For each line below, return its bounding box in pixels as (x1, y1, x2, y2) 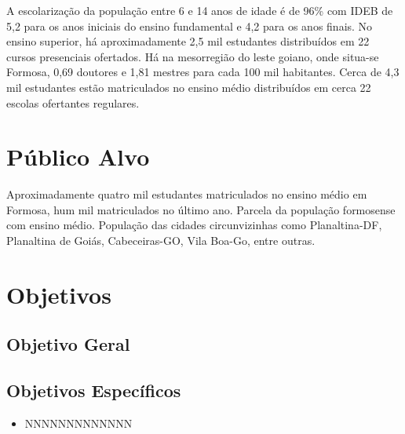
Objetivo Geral (6, 332, 130, 356)
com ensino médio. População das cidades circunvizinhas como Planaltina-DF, (6, 217, 382, 233)
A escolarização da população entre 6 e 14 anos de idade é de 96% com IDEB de (6, 2, 393, 18)
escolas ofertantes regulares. (6, 94, 140, 111)
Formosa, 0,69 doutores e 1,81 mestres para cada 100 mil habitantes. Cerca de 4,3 (6, 64, 400, 80)
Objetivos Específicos (6, 378, 181, 403)
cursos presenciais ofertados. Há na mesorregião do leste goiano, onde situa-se (6, 48, 379, 64)
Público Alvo (6, 140, 150, 173)
